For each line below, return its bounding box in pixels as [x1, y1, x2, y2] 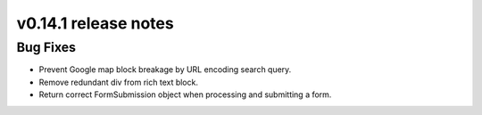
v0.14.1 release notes [16, 13, 174, 33]
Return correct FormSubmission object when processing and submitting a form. [38, 89, 332, 100]
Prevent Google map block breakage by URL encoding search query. [38, 64, 292, 75]
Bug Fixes [16, 39, 76, 55]
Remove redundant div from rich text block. [38, 77, 198, 87]
